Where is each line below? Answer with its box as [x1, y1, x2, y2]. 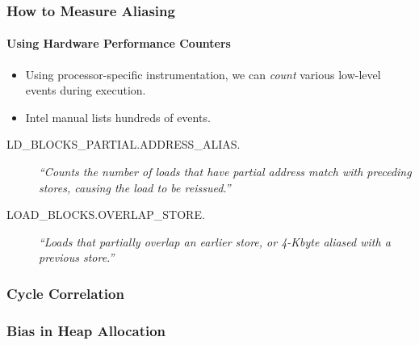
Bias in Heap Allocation [6, 320, 166, 340]
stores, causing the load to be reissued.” [39, 179, 231, 196]
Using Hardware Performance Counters [6, 35, 231, 52]
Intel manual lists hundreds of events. [25, 108, 211, 125]
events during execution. [25, 82, 146, 99]
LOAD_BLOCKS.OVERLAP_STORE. [6, 206, 205, 223]
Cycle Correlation [6, 283, 124, 303]
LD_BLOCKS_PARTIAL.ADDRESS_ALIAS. [6, 136, 241, 153]
